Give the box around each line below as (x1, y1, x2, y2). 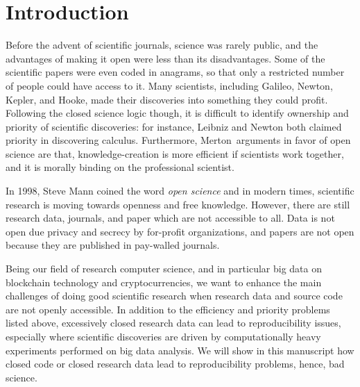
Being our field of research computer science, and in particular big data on (6, 261, 322, 276)
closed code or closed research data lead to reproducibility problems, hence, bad (6, 356, 345, 371)
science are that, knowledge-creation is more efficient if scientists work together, (6, 146, 344, 160)
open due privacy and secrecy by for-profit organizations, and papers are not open (6, 224, 354, 238)
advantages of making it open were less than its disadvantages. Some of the (6, 51, 325, 65)
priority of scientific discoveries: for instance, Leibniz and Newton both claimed (6, 119, 342, 133)
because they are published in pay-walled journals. (6, 238, 220, 252)
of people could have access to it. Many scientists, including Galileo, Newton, (6, 78, 333, 92)
